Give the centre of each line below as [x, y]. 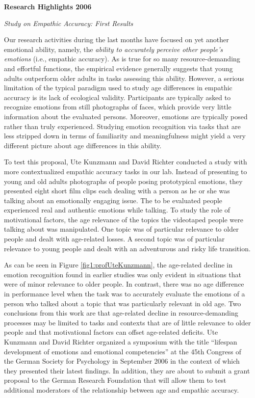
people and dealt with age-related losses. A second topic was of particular [115, 239]
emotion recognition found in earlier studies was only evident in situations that [123, 274]
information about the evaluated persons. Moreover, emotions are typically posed [126, 116]
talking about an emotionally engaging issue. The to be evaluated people [113, 200]
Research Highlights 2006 [48, 6]
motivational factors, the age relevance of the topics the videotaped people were [124, 219]
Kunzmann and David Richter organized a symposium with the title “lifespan [121, 342]
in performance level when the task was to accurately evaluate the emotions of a [125, 294]
